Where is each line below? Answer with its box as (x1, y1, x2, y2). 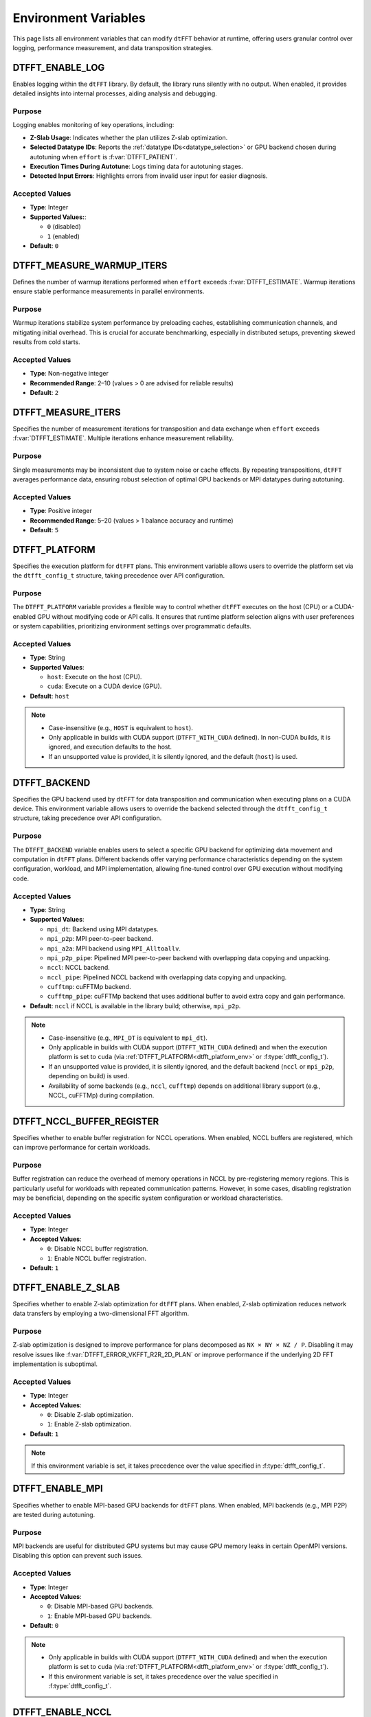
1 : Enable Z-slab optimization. (47, 1420, 132, 1429)
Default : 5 (30, 525, 59, 534)
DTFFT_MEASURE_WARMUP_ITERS (12, 260, 168, 271)
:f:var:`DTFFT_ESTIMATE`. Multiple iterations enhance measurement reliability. (12, 434, 234, 442)
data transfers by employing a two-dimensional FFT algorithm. (12, 1309, 190, 1318)
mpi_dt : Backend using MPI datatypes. (47, 924, 159, 933)
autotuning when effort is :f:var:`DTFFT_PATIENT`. (30, 152, 178, 161)
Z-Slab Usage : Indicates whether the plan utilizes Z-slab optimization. (30, 133, 228, 141)
